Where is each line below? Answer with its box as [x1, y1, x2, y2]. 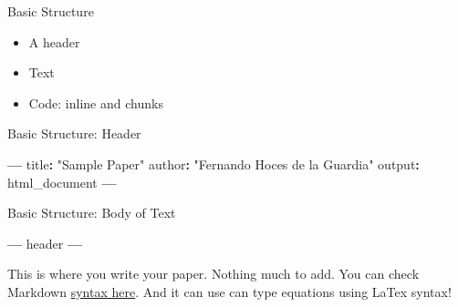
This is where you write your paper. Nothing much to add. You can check [7, 264, 420, 283]
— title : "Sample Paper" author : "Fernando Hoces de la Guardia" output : [7, 154, 420, 173]
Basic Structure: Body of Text [7, 203, 176, 222]
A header [28, 32, 80, 51]
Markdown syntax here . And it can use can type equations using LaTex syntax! [7, 281, 452, 301]
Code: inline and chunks [28, 93, 163, 112]
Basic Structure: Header [7, 124, 141, 143]
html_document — [7, 172, 117, 191]
